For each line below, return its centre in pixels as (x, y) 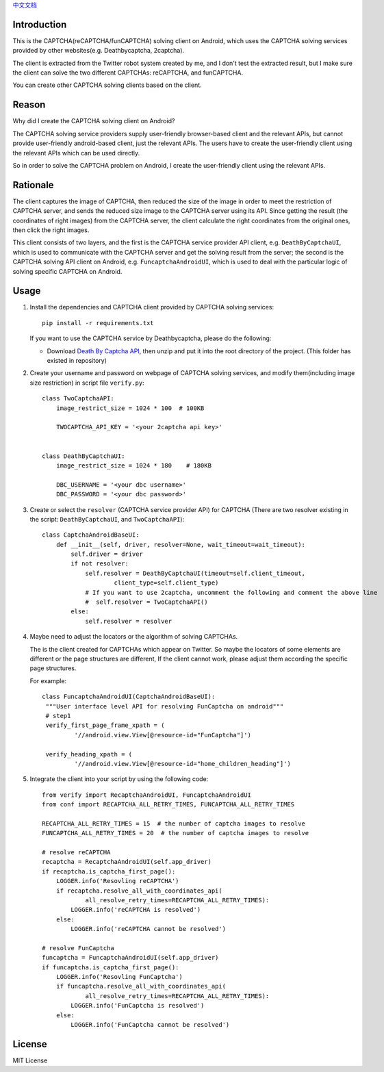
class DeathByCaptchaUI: (84, 456)
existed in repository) (77, 361)
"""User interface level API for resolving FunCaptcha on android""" (165, 706)
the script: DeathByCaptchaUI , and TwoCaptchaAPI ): (107, 519)
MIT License (30, 1060)
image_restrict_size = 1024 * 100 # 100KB (130, 408)
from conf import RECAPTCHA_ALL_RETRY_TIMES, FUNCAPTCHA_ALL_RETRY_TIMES (168, 805)
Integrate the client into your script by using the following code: (119, 779)
